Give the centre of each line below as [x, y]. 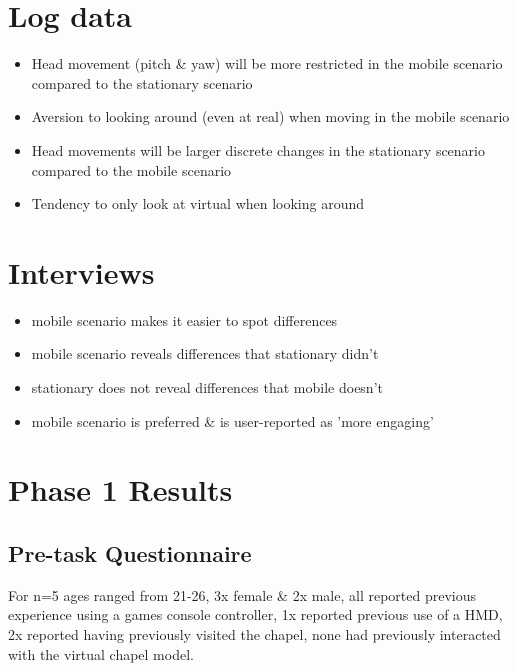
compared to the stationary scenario [142, 82]
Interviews [81, 271]
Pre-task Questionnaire [130, 552]
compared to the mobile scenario [131, 169]
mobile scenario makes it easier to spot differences [184, 319]
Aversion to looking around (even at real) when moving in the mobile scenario [270, 116]
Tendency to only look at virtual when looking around [198, 203]
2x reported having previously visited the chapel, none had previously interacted [254, 633]
